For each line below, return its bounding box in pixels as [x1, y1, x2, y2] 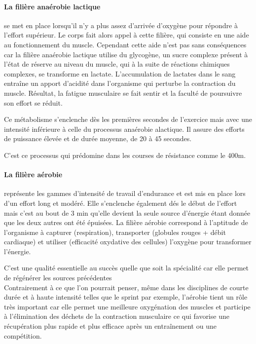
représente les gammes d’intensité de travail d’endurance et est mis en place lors [4, 188, 246, 198]
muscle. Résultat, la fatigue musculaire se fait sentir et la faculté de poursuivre [4, 87, 242, 98]
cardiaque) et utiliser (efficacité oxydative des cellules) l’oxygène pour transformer [4, 236, 252, 247]
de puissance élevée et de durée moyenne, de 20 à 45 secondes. [4, 133, 192, 144]
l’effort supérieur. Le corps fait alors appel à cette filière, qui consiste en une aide [4, 30, 249, 40]
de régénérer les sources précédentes [4, 272, 112, 283]
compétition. [4, 330, 42, 341]
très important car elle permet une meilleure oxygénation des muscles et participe [4, 301, 251, 311]
